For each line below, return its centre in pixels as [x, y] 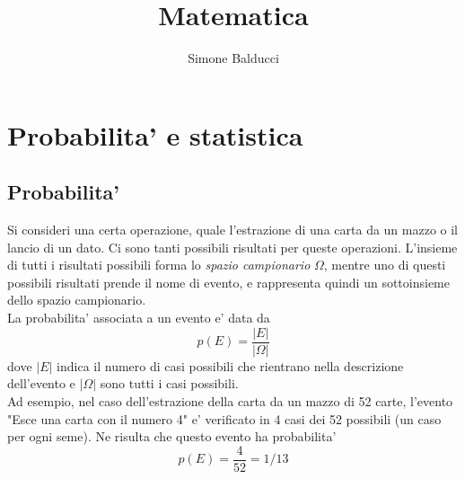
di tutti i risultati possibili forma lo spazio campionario [159, 265]
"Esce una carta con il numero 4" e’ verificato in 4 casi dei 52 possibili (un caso [224, 418]
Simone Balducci [233, 58]
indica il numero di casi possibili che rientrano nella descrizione [230, 365]
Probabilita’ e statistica [155, 134]
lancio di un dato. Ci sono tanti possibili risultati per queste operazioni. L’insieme [232, 247]
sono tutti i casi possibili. [169, 383]
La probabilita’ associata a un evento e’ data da [139, 318]
